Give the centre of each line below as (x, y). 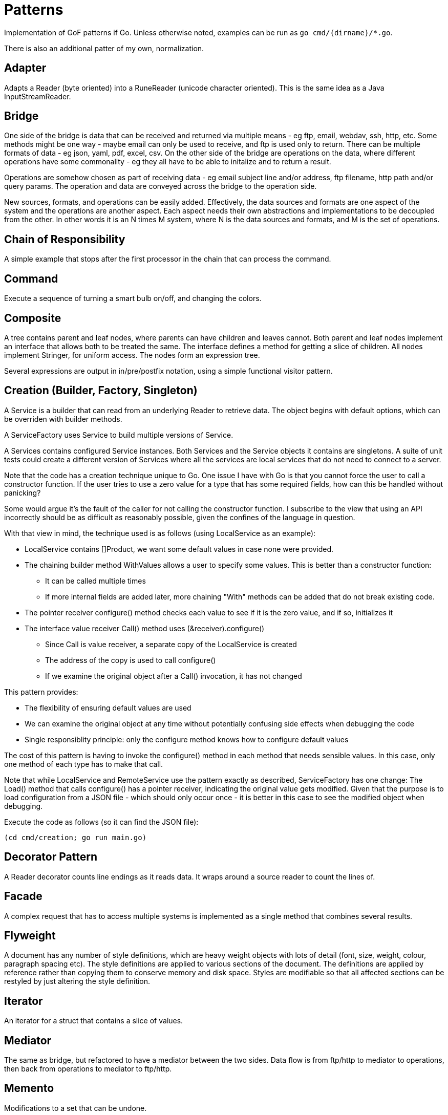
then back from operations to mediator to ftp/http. (88, 1069)
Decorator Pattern (51, 857)
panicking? (23, 492)
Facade (23, 896)
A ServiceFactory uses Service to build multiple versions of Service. (119, 435)
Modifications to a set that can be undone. (76, 1108)
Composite (33, 318)
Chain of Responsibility (65, 239)
